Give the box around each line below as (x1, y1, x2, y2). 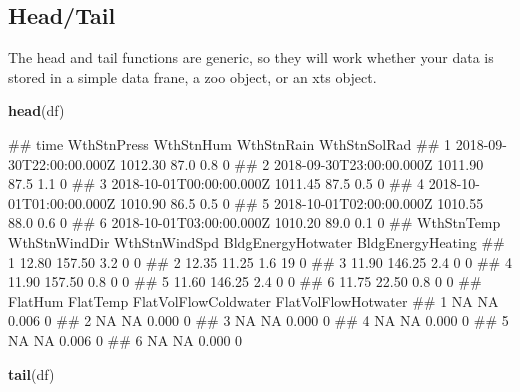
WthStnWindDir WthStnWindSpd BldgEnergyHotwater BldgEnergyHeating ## (8, 231, 505, 252)
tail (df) (8, 363, 55, 384)
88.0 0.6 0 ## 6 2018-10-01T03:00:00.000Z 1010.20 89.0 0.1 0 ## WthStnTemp (8, 212, 501, 233)
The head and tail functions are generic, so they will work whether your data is (8, 47, 494, 68)
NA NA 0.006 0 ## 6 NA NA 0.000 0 (8, 329, 243, 350)
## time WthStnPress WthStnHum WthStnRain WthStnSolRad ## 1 (8, 133, 452, 154)
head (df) (8, 100, 65, 121)
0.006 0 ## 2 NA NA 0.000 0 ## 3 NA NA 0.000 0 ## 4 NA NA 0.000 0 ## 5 (8, 310, 509, 331)
